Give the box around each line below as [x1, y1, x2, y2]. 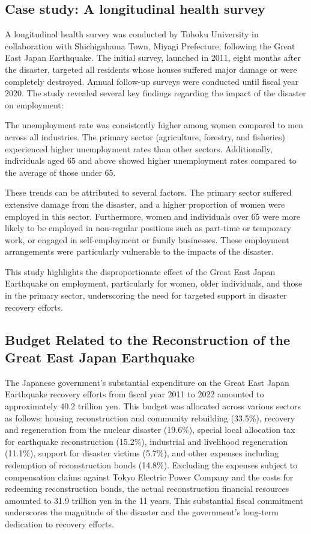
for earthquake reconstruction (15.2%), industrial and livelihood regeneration [5, 435, 288, 447]
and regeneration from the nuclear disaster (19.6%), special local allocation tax [5, 423, 295, 436]
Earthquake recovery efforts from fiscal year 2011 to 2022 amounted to [5, 388, 264, 400]
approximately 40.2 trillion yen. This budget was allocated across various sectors [5, 400, 301, 412]
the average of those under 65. [5, 166, 116, 178]
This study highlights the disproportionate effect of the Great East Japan [5, 265, 276, 278]
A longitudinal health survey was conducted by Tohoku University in [5, 28, 259, 40]
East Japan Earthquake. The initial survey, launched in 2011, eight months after [5, 51, 301, 64]
